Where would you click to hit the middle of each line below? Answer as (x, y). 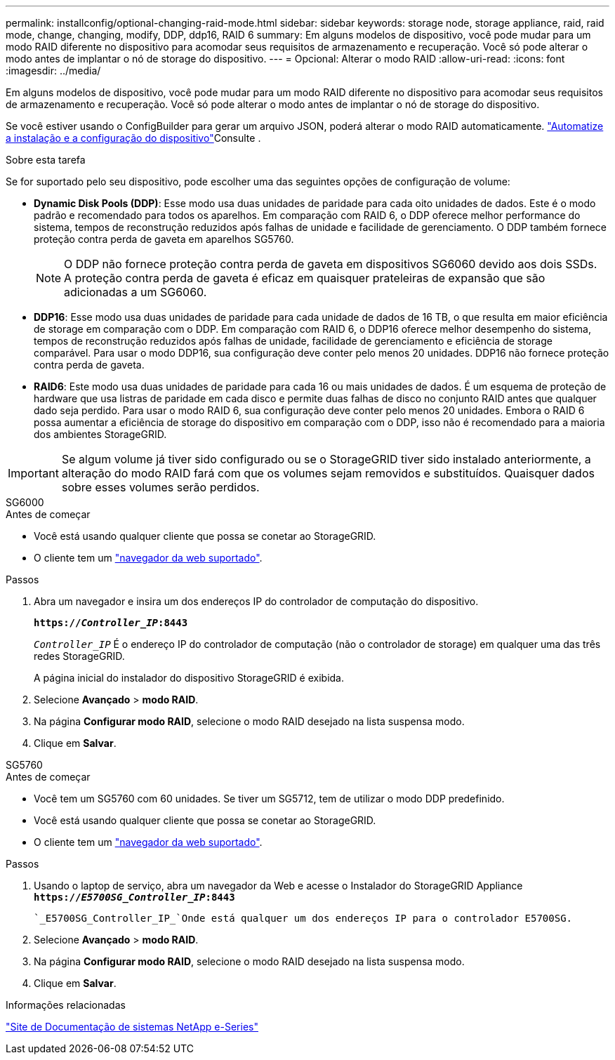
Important (33, 473)
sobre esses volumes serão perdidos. (160, 487)
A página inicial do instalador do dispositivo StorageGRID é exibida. (189, 678)
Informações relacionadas (66, 1005)
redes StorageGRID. (79, 656)
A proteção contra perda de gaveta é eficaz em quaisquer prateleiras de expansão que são (305, 278)
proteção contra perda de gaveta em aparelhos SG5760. (164, 239)
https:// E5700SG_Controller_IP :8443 (134, 897)
